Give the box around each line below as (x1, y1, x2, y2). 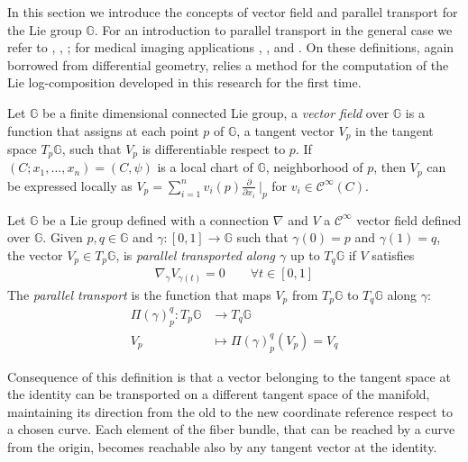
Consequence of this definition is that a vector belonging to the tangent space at (7, 367, 451, 385)
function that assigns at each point (7, 121, 199, 140)
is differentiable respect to (142, 140, 286, 159)
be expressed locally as (7, 176, 133, 195)
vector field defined (356, 210, 462, 229)
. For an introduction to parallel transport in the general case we (94, 20, 453, 39)
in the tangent (355, 121, 434, 140)
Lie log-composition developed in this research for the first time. (7, 73, 362, 92)
